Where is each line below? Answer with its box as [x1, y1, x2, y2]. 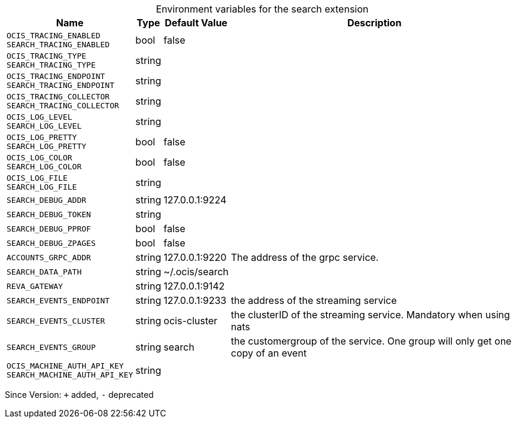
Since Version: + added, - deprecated [5, 389, 154, 400]
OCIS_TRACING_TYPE [7, 51, 87, 60]
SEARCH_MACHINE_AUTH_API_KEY [7, 370, 133, 379]
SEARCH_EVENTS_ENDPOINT [7, 296, 110, 305]
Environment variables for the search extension [156, 3, 369, 15]
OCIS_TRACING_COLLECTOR [7, 92, 110, 101]
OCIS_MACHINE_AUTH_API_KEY [7, 361, 124, 370]
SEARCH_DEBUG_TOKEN [7, 209, 91, 219]
